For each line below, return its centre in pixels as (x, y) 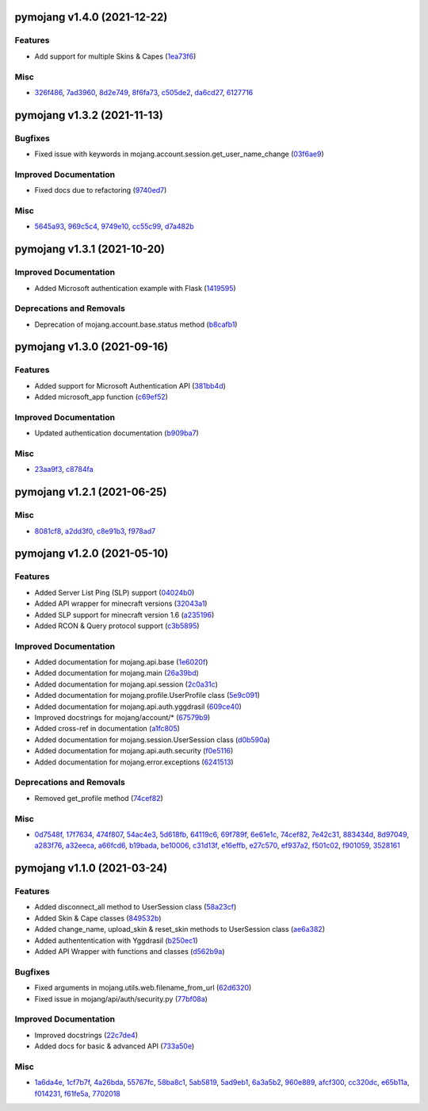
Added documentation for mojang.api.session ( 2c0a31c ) (126, 684)
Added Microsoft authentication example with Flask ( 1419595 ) (136, 288)
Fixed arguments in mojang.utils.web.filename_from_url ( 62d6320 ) (143, 988)
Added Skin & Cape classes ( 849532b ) (98, 918)
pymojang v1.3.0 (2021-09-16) (92, 347)
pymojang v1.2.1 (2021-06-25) (91, 492)
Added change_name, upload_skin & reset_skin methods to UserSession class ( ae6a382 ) (180, 929)
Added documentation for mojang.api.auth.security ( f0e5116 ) (134, 751)
